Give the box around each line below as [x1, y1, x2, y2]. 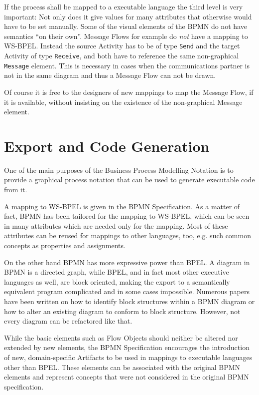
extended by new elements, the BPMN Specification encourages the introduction [4, 342, 250, 353]
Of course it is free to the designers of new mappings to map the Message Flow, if [4, 86, 254, 97]
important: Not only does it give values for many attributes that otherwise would [4, 11, 252, 21]
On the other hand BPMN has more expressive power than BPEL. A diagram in [4, 257, 250, 267]
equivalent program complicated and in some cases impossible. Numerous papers [4, 286, 250, 297]
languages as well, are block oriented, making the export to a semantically [4, 276, 230, 287]
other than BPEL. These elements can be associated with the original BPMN [4, 362, 241, 372]
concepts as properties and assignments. [4, 240, 126, 250]
